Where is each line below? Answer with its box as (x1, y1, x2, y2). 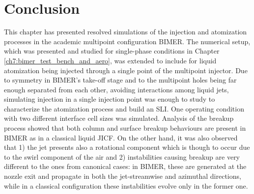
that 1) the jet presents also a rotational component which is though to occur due (4, 142, 250, 152)
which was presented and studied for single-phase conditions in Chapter (4, 46, 220, 56)
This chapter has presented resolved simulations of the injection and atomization (4, 27, 247, 37)
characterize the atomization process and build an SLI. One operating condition (4, 103, 244, 113)
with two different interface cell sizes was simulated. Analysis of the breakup (4, 113, 234, 123)
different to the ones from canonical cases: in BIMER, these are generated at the (4, 161, 247, 171)
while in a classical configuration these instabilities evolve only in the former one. (4, 180, 248, 191)
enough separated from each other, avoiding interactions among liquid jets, (4, 84, 229, 94)
